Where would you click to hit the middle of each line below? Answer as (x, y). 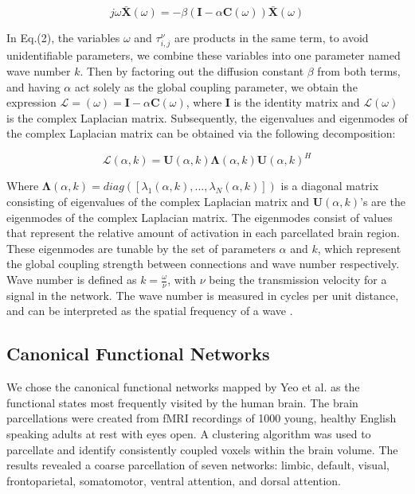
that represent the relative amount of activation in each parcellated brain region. (203, 233)
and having (33, 86)
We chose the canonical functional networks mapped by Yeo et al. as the (183, 387)
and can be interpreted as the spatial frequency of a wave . (150, 311)
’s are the (383, 202)
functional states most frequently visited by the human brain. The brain (182, 402)
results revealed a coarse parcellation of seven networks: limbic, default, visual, (198, 465)
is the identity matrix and (297, 102)
